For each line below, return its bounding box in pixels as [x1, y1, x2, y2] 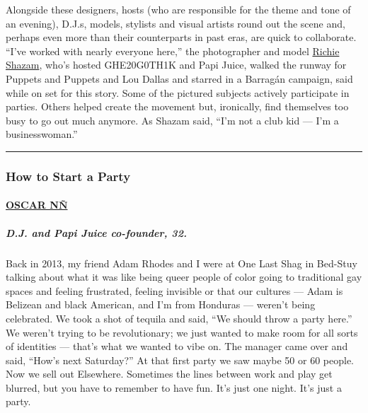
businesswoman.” [6, 127, 78, 141]
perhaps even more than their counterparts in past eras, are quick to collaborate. [6, 30, 357, 45]
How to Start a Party [6, 167, 131, 185]
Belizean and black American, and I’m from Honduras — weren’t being [6, 297, 316, 312]
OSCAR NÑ [6, 197, 68, 212]
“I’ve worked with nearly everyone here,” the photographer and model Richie [6, 43, 340, 58]
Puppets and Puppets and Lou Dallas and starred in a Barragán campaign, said [6, 71, 353, 86]
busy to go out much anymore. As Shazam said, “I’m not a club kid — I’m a [6, 112, 339, 127]
